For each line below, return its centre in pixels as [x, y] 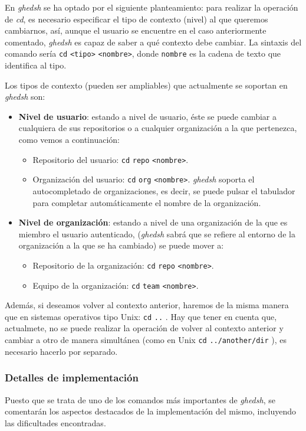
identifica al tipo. [36, 65]
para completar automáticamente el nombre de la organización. [147, 202]
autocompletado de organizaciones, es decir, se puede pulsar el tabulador [164, 190]
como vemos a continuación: [69, 139]
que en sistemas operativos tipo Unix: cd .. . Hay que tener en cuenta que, [141, 316]
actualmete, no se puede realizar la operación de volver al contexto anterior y [144, 328]
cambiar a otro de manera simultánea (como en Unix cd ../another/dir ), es [146, 340]
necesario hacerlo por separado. [61, 351]
